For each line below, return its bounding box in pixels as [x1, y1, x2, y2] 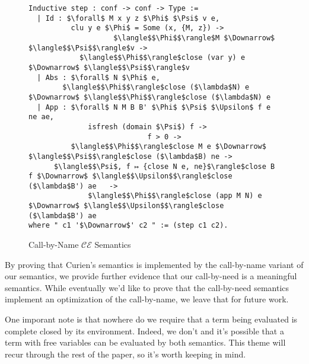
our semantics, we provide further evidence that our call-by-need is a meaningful [5, 270, 297, 282]
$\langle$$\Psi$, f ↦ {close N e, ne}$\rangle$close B [53, 162, 275, 171]
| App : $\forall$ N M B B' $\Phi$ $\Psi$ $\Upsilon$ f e [37, 103, 271, 111]
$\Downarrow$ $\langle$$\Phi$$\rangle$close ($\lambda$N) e [28, 92, 271, 101]
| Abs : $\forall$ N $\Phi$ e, [37, 73, 160, 82]
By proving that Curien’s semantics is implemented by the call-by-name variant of [5, 258, 304, 270]
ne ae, [28, 113, 54, 122]
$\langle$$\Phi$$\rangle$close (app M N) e [88, 191, 262, 200]
